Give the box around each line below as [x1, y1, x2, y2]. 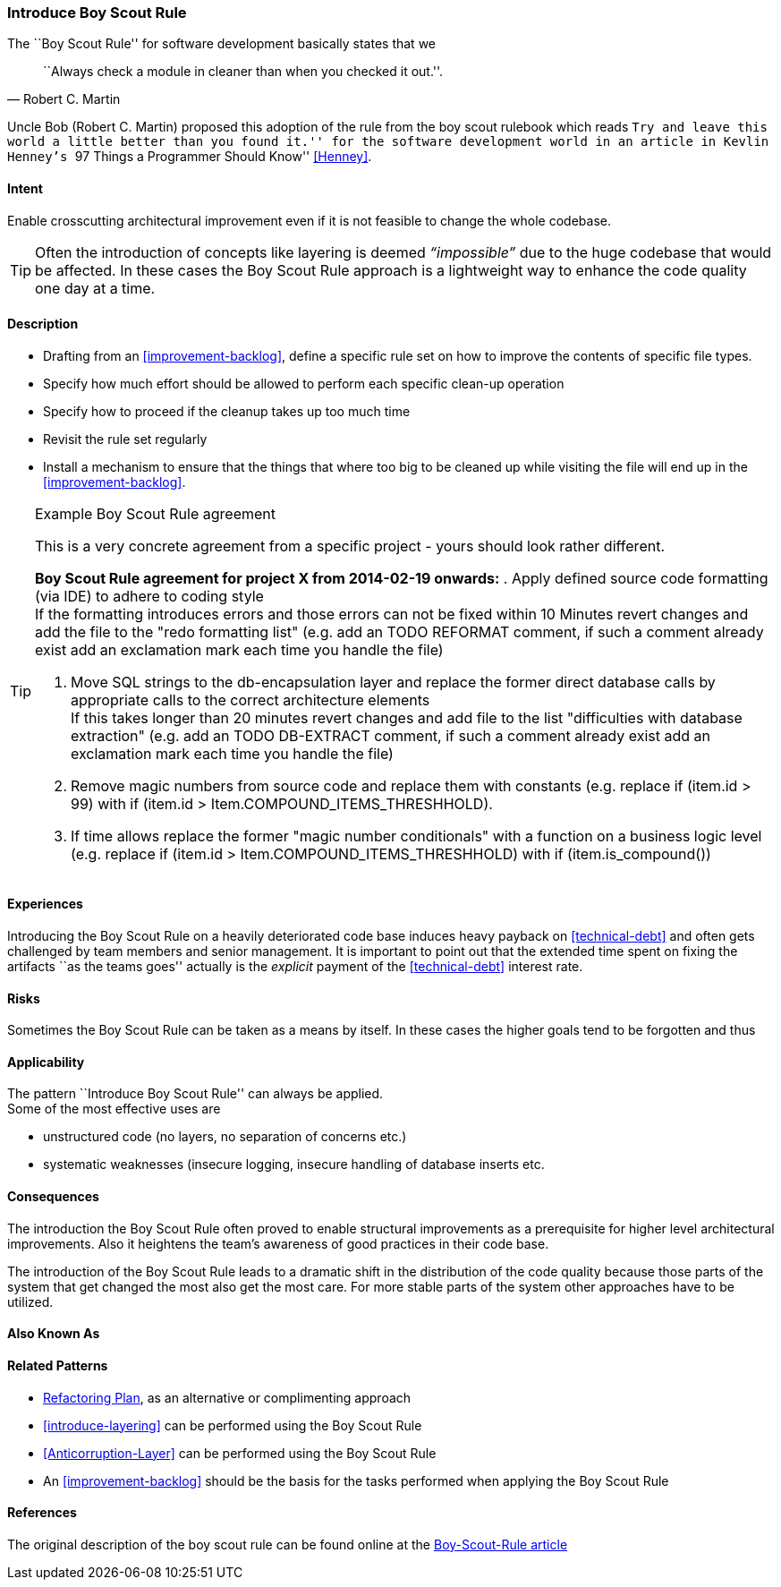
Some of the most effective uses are [7, 1101, 221, 1117]
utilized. [7, 1293, 54, 1310]
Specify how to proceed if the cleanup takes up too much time [43, 403, 411, 419]
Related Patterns [7, 1357, 108, 1373]
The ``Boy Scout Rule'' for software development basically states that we [7, 36, 437, 52]
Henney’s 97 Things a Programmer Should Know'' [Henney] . [7, 149, 372, 165]
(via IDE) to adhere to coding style [35, 586, 264, 605]
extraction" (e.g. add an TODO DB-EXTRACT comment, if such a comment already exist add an [71, 726, 710, 745]
